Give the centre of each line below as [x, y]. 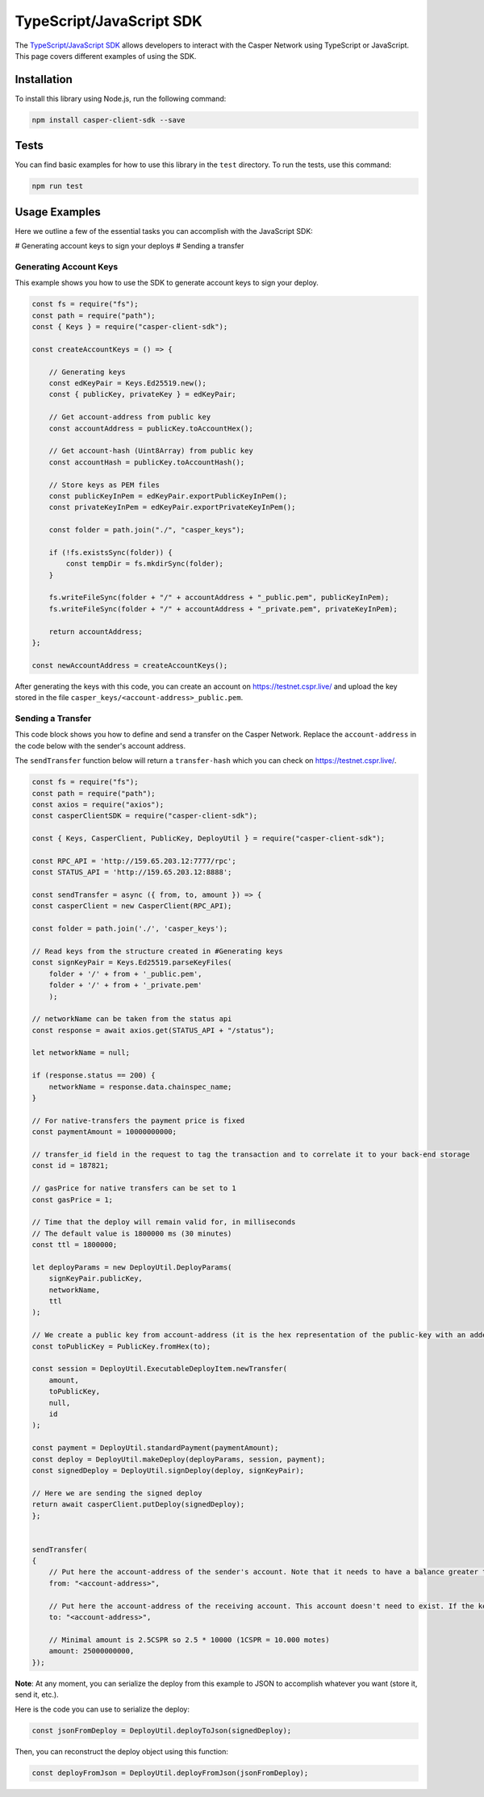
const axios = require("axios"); [98, 804]
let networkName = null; [81, 1053]
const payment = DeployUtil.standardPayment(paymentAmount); [155, 1448]
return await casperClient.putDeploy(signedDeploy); [138, 1505]
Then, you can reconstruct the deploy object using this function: [122, 1752]
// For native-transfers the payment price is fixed [138, 1120]
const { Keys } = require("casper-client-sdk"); [130, 327]
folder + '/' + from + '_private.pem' [125, 985]
